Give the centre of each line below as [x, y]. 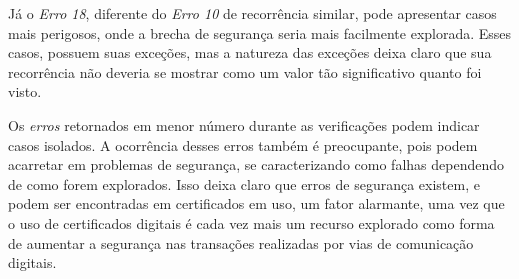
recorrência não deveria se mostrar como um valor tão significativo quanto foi [245, 71]
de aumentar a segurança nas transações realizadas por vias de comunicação [241, 242]
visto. [25, 91]
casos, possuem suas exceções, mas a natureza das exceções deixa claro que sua [250, 52]
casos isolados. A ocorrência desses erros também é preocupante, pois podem [243, 144]
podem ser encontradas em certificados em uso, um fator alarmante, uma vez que [256, 203]
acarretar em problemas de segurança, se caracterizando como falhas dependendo [256, 164]
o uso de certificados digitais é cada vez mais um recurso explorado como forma [251, 222]
